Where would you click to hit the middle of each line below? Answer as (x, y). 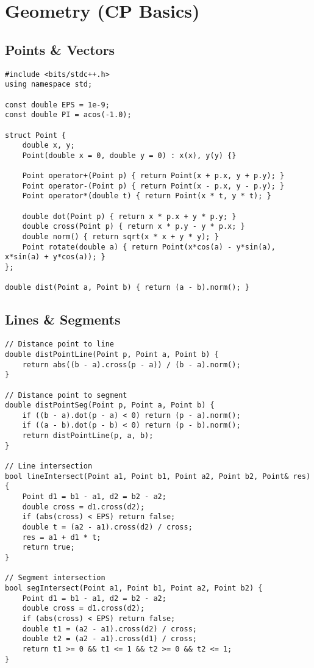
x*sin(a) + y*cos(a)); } (55, 257)
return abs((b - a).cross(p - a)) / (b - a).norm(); (131, 365)
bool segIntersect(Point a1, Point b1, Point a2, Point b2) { (134, 588)
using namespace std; (49, 84)
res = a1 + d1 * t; (62, 537)
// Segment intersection (55, 578)
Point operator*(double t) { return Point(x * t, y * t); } (147, 196)
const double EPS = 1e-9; (57, 105)
